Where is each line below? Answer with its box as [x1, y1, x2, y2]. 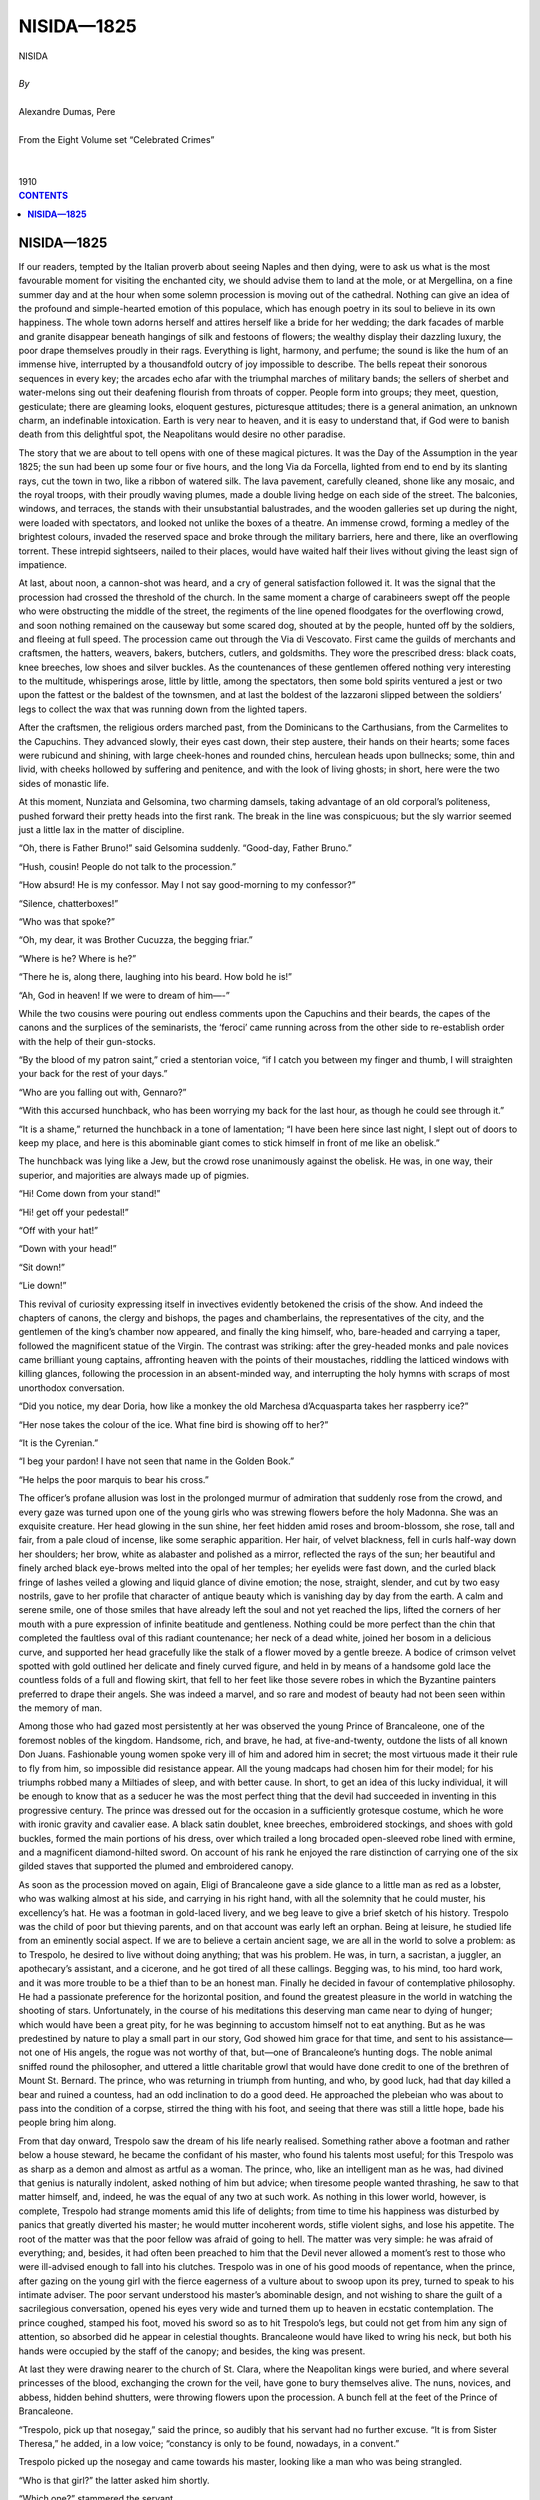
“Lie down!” [18, 1280, 67, 1292]
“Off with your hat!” [18, 1224, 99, 1236]
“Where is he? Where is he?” [18, 952, 137, 964]
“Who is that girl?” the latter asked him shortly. [18, 2474, 210, 2486]
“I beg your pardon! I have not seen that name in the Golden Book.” [18, 1455, 295, 1467]
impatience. [18, 558, 67, 570]
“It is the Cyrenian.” [18, 1437, 99, 1449]
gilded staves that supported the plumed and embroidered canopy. [18, 1860, 294, 1872]
